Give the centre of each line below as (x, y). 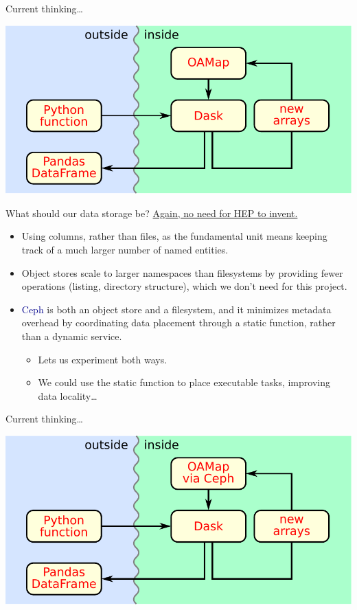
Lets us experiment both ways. (103, 359)
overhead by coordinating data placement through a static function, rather (178, 323)
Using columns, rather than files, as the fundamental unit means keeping (174, 236)
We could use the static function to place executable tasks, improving (184, 382)
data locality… (68, 395)
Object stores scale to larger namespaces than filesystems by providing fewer (182, 272)
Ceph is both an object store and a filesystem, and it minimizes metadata (176, 309)
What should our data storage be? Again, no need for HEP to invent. (152, 213)
